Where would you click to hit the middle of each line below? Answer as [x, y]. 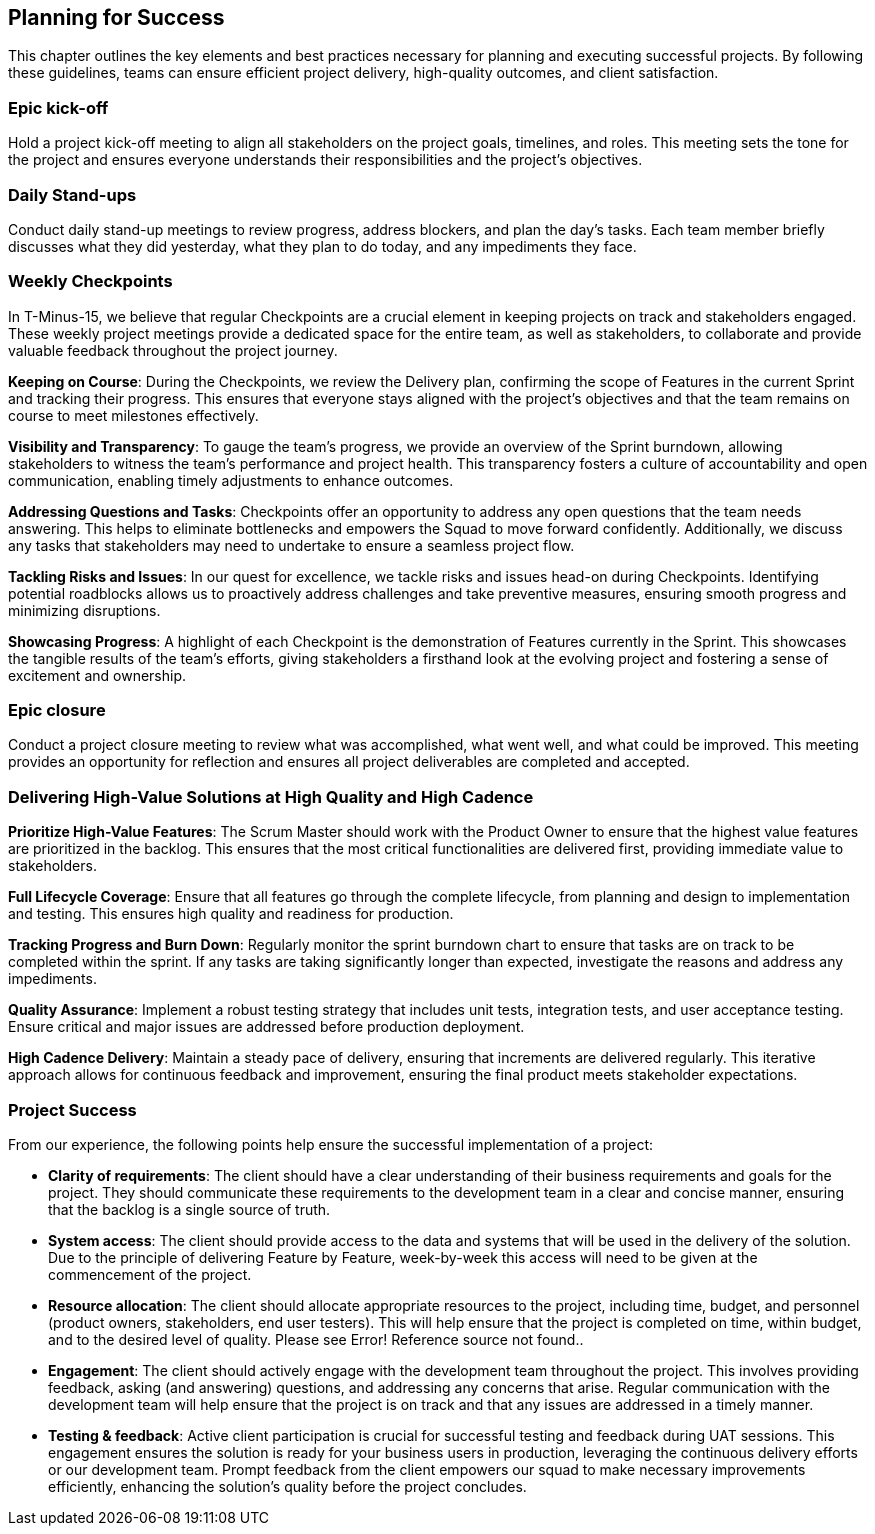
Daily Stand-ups [72, 194]
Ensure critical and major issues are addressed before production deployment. [266, 1027]
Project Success [72, 1109]
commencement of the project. [150, 1274]
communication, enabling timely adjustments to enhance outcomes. [231, 480]
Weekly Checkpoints [90, 281]
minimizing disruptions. [84, 610]
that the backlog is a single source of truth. [189, 1209]
